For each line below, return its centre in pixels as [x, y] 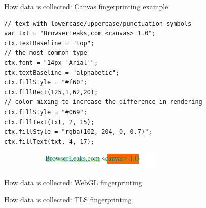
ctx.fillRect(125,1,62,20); [51, 92]
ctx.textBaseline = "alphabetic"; [62, 73]
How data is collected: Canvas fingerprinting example [86, 6]
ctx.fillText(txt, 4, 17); [49, 141]
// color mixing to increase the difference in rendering [103, 102]
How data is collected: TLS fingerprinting [68, 199]
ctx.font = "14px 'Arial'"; [51, 63]
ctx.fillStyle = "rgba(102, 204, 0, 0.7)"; [78, 132]
